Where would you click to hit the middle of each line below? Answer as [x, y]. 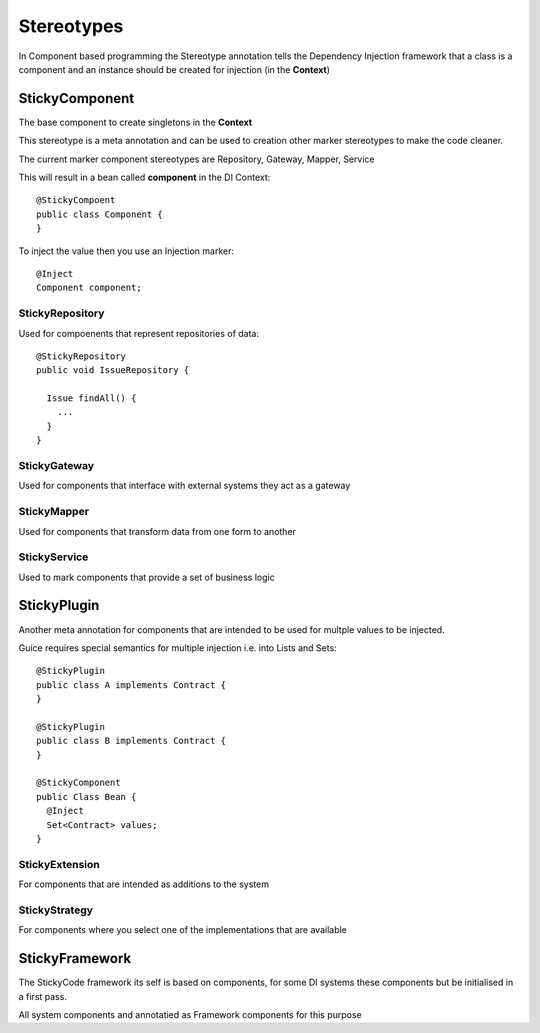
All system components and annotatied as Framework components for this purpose [190, 1014]
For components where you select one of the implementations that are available [182, 930]
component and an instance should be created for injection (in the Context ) [174, 69]
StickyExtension [59, 864]
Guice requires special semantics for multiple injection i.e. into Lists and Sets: [177, 647]
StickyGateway [56, 465]
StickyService [53, 557]
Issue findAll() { [91, 398]
